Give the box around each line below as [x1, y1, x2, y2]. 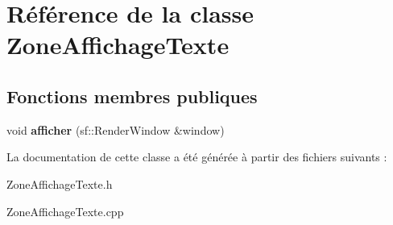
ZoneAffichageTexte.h [6, 175, 113, 192]
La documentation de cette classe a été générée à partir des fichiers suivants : [6, 148, 387, 165]
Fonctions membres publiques [6, 83, 258, 108]
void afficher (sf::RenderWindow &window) [6, 121, 225, 138]
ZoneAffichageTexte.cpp [6, 202, 124, 219]
